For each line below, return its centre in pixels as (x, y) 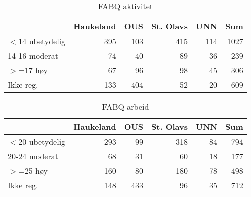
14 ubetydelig (42, 41)
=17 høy (33, 70)
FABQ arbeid (125, 106)
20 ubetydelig (42, 141)
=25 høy (33, 170)
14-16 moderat (33, 56)
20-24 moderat (33, 156)
